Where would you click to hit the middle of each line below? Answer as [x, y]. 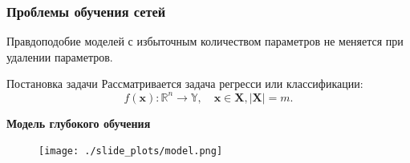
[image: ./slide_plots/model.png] [131, 151]
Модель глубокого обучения [79, 123]
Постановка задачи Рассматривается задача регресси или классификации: [185, 83]
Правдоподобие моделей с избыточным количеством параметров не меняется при [205, 41]
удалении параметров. [60, 56]
